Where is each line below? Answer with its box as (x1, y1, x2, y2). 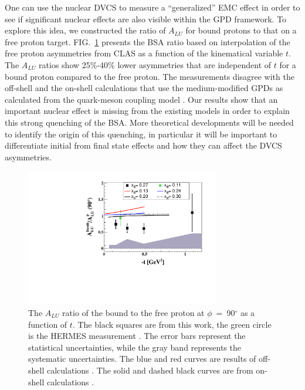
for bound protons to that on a (185, 24, 297, 36)
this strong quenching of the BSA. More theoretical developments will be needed (5, 116, 294, 128)
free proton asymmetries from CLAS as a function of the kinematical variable (5, 47, 283, 59)
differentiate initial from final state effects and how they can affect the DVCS (5, 139, 282, 152)
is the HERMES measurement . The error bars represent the (28, 330, 246, 342)
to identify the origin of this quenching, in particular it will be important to (5, 127, 277, 140)
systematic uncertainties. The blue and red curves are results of (28, 352, 256, 365)
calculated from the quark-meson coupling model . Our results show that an (5, 93, 278, 105)
